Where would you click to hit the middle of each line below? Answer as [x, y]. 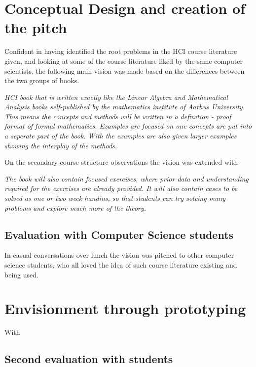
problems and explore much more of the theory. [75, 207]
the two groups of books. [42, 80]
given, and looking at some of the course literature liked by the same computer [124, 61]
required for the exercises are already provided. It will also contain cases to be [121, 188]
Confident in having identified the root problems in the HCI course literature [121, 51]
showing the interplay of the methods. [61, 145]
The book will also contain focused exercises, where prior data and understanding [127, 178]
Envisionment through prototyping [125, 308]
